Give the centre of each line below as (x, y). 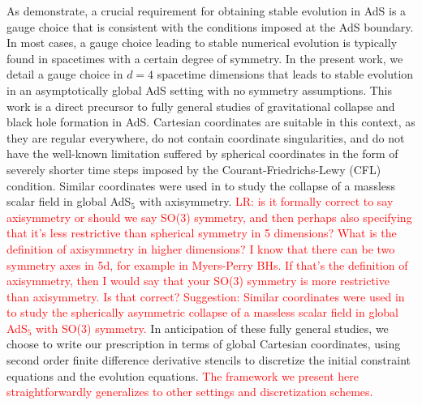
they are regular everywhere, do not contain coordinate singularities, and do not (206, 137)
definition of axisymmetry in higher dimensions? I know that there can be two (201, 248)
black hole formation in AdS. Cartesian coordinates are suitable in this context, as (211, 122)
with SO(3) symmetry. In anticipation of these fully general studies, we (212, 328)
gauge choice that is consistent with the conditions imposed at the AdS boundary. (210, 26)
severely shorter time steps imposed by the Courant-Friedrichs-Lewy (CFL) (194, 169)
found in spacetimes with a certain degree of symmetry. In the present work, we (205, 58)
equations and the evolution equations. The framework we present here (183, 375)
